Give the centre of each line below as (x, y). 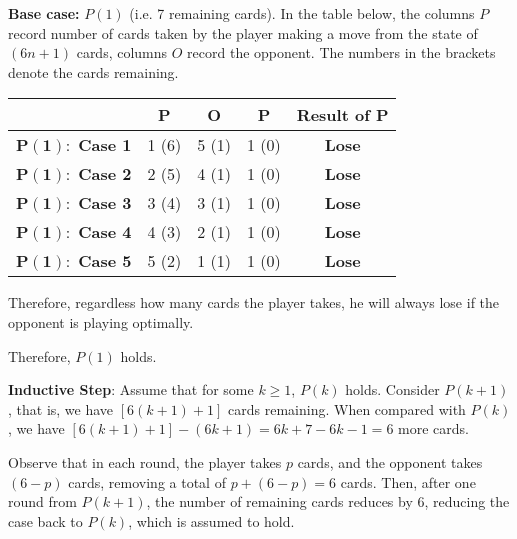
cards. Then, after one (408, 481)
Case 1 (105, 145)
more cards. (433, 428)
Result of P (342, 115)
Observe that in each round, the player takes (145, 461)
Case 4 (105, 232)
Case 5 (105, 261)
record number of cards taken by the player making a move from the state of (243, 32)
